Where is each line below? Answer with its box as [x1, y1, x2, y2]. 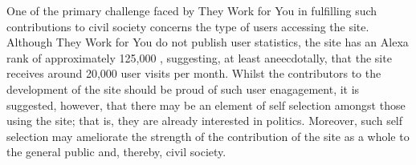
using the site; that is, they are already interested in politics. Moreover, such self [6, 112, 403, 129]
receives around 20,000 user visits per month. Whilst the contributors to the [6, 65, 381, 82]
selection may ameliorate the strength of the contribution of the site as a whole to [6, 127, 410, 144]
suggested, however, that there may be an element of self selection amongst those [6, 96, 406, 113]
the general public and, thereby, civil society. [6, 143, 226, 160]
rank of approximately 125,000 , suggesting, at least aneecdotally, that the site [6, 49, 392, 66]
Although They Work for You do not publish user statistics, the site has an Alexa [6, 34, 409, 50]
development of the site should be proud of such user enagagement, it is [6, 80, 360, 97]
